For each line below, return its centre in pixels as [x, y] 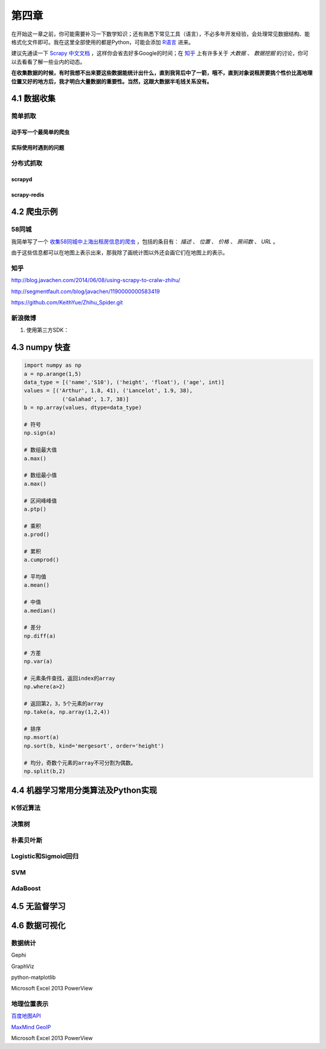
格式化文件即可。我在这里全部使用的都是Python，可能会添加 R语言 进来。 [103, 42]
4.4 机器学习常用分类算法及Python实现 [84, 791]
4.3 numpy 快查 [41, 347]
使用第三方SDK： [48, 330]
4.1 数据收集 [33, 99]
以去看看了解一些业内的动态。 [48, 62]
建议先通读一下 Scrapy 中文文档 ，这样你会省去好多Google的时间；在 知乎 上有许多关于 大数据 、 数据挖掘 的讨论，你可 [160, 53]
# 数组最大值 [40, 450]
